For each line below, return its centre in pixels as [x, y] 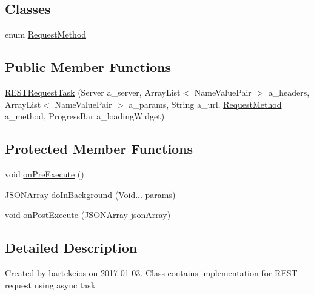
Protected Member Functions [99, 149]
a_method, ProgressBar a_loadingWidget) [85, 116]
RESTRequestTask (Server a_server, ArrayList [93, 92]
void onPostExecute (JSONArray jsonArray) [88, 215]
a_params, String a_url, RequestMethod [205, 104]
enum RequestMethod [46, 34]
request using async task [50, 284]
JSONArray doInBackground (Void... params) [90, 194]
